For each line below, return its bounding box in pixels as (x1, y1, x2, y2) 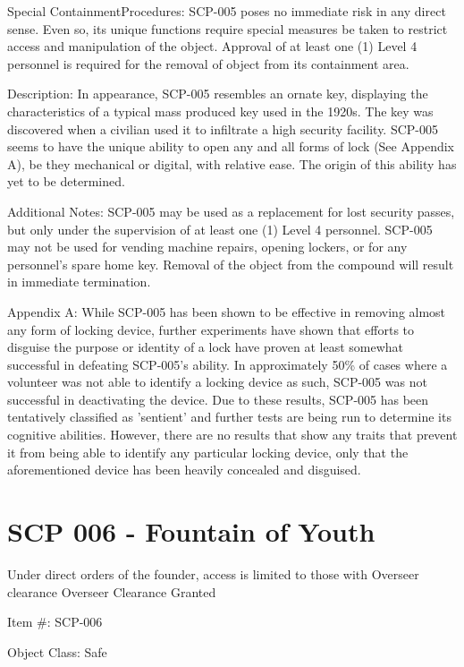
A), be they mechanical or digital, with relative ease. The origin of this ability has (7, 154, 457, 173)
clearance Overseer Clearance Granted (7, 582, 216, 601)
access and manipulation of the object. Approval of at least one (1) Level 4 (7, 37, 418, 56)
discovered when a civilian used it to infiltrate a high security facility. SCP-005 (7, 119, 439, 138)
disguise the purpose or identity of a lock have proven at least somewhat (7, 338, 404, 356)
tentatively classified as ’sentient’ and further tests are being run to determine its (7, 407, 451, 426)
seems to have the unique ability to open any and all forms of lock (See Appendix (7, 137, 454, 156)
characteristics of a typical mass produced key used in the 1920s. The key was (7, 101, 434, 120)
